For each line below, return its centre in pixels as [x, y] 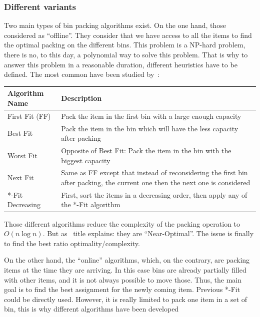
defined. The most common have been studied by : [82, 74]
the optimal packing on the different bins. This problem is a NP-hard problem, [125, 45]
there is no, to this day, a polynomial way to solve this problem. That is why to [126, 54]
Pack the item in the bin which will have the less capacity [150, 128]
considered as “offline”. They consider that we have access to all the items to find [128, 35]
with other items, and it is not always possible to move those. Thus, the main [123, 279]
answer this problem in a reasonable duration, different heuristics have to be [121, 64]
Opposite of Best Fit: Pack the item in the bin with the [146, 150]
